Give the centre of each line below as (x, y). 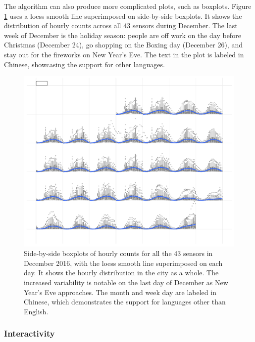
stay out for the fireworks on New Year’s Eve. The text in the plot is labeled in (124, 54)
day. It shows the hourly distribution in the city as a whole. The (121, 273)
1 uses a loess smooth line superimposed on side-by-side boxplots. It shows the (123, 16)
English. (36, 311)
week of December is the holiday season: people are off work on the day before (123, 35)
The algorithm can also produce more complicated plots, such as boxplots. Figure (128, 6)
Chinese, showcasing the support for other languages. (84, 64)
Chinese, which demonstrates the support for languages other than (125, 302)
